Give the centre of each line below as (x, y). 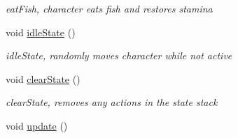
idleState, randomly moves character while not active (119, 55)
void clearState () (43, 78)
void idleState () (41, 32)
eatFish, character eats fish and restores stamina (109, 8)
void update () (37, 125)
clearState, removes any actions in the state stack (112, 102)
